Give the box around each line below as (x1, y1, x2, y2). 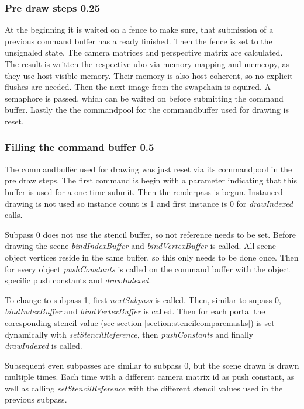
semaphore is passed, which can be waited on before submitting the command (5, 92, 284, 104)
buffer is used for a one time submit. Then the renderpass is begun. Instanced (5, 185, 283, 197)
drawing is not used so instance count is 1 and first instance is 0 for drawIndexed (5, 197, 293, 209)
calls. (5, 209, 23, 221)
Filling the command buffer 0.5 (5, 140, 154, 154)
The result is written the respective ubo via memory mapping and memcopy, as (5, 58, 289, 70)
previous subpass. (5, 393, 67, 405)
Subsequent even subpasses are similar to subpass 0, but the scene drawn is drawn (5, 359, 299, 371)
